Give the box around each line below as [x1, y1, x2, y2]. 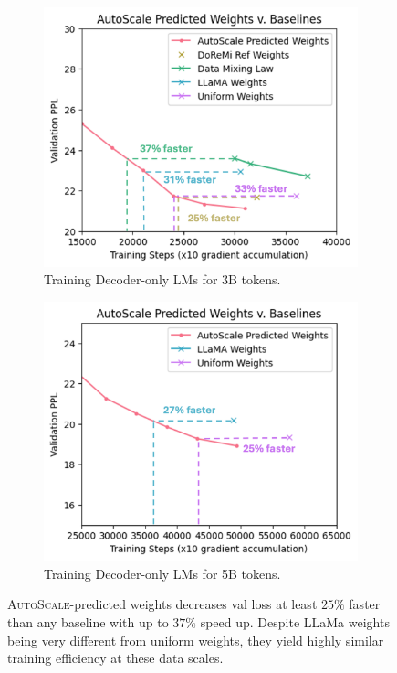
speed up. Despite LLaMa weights [200, 613, 390, 632]
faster [349, 594, 381, 614]
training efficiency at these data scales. [7, 648, 224, 668]
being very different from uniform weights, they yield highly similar [7, 630, 384, 649]
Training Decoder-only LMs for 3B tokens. [44, 270, 281, 289]
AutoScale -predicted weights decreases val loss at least [7, 594, 318, 614]
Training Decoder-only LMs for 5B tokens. [44, 563, 281, 582]
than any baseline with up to [7, 613, 169, 632]
